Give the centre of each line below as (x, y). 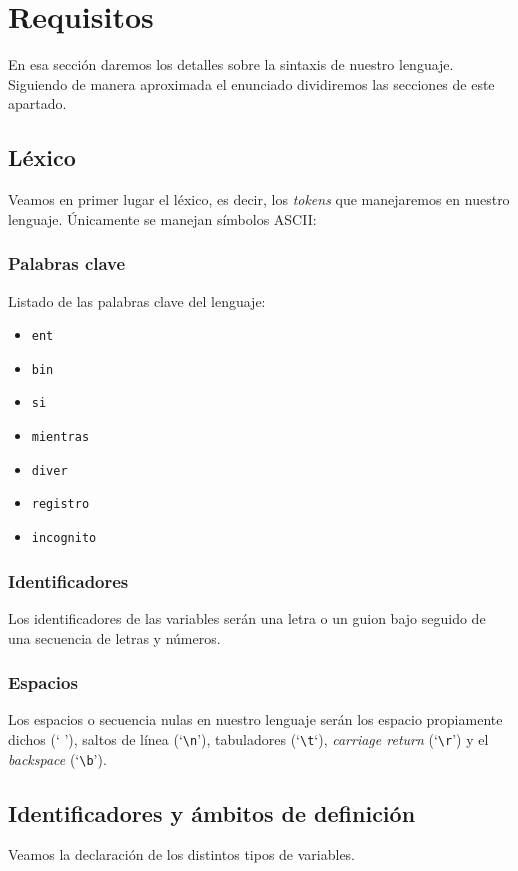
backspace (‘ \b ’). (57, 758)
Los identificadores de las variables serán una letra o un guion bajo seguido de (247, 617)
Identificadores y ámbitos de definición (212, 812)
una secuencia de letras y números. (114, 637)
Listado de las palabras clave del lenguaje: (137, 300)
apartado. (37, 103)
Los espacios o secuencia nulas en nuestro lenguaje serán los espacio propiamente (255, 719)
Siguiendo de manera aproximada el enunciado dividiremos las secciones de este (251, 83)
